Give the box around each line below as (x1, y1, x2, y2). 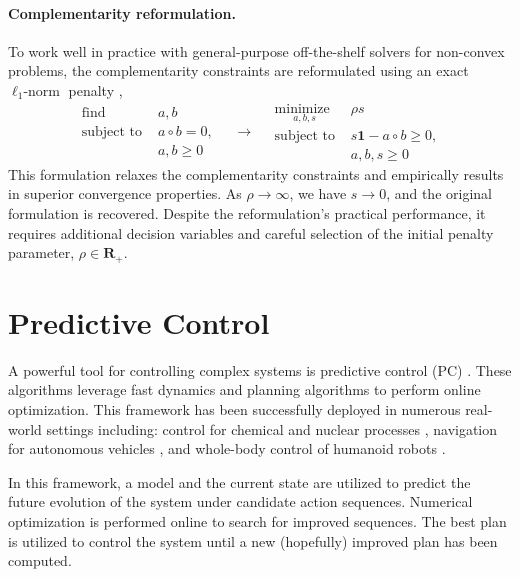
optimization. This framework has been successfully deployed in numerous (8, 399, 461, 420)
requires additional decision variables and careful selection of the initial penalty (8, 222, 494, 243)
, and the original (386, 183, 492, 204)
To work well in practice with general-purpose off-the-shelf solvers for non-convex (8, 40, 505, 61)
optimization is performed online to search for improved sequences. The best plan (8, 511, 507, 531)
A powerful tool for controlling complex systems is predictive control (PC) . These (8, 359, 512, 380)
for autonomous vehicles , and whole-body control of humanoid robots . (8, 438, 446, 459)
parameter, (8, 242, 75, 263)
